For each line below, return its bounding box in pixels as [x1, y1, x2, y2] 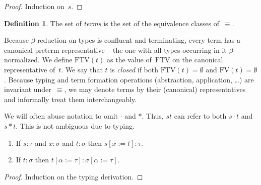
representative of [4, 64, 55, 74]
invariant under [4, 84, 51, 95]
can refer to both [174, 111, 227, 121]
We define [42, 54, 73, 65]
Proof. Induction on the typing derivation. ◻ [4, 171, 143, 181]
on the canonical [172, 54, 223, 65]
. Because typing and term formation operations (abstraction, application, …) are [4, 74, 254, 84]
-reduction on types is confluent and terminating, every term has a [35, 35, 241, 45]
